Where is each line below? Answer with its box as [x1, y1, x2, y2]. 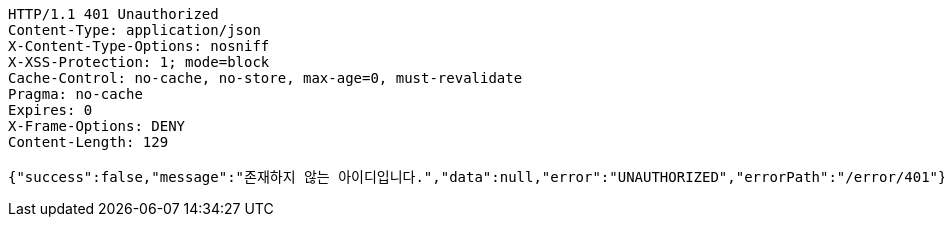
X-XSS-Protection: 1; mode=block [8, 54, 270, 70]
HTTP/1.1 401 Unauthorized [8, 6, 219, 22]
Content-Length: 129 [8, 134, 169, 150]
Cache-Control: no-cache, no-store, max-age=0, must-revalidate [8, 70, 523, 86]
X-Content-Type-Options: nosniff [8, 38, 270, 54]
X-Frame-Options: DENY [8, 118, 186, 134]
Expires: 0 [8, 102, 93, 118]
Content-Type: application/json [8, 22, 261, 38]
